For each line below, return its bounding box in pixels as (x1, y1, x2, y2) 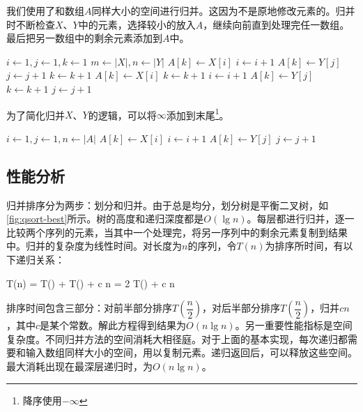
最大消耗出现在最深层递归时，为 (6, 358, 153, 373)
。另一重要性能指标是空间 (235, 318, 353, 333)
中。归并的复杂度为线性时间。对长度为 (6, 238, 182, 253)
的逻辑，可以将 (88, 107, 157, 122)
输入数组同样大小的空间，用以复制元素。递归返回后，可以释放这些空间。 (25, 345, 357, 360)
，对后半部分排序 (202, 300, 281, 315)
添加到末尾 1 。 (166, 105, 229, 122)
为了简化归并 (6, 107, 65, 122)
